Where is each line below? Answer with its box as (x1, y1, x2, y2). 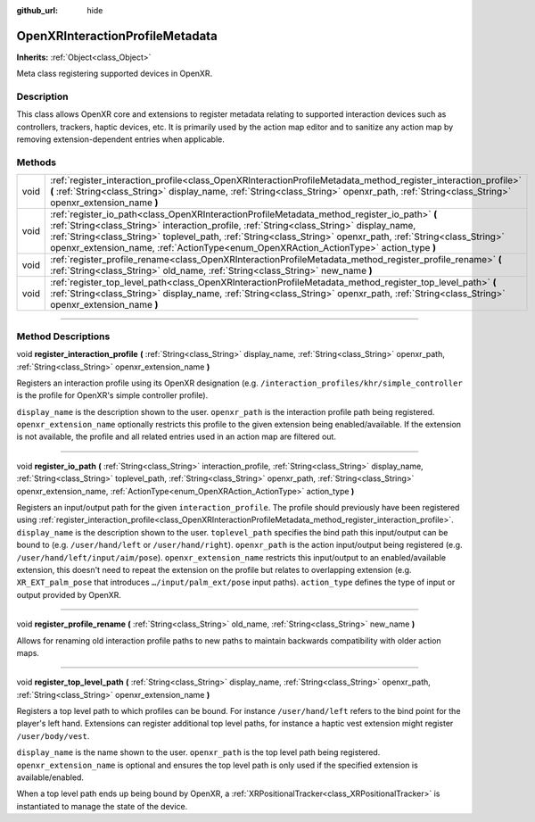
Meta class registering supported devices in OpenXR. (16, 68, 213, 79)
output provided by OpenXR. (16, 589, 122, 600)
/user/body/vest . (16, 730, 90, 741)
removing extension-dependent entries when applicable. (16, 134, 225, 145)
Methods (16, 156, 57, 169)
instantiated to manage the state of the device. (16, 801, 188, 811)
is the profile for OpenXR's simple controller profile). (16, 390, 209, 401)
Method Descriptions (16, 330, 111, 343)
